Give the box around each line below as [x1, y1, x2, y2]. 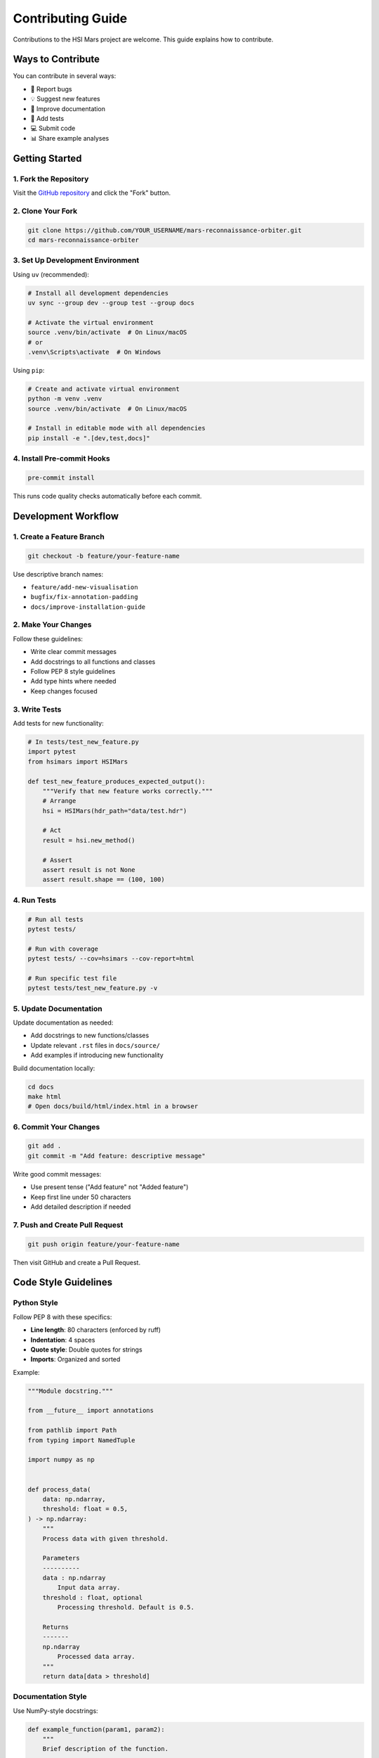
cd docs [27, 1083, 54, 1091]
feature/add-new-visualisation [30, 583, 138, 591]
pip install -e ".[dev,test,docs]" [27, 434, 150, 442]
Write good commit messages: [13, 1169, 102, 1178]
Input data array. [57, 1584, 121, 1592]
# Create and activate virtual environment [27, 385, 180, 393]
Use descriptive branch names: [13, 570, 104, 578]
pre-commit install [27, 474, 95, 482]
